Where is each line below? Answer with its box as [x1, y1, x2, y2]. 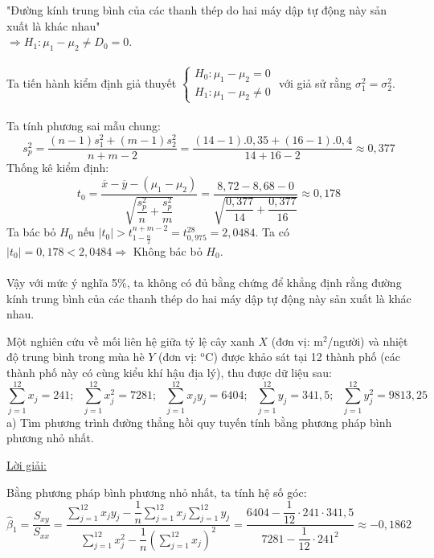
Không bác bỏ [133, 242, 203, 259]
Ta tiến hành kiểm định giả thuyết [6, 74, 177, 91]
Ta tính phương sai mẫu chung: [6, 117, 161, 134]
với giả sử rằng [278, 74, 352, 91]
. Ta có [255, 224, 289, 240]
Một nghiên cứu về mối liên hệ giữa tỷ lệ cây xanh [6, 332, 255, 349]
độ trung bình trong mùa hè [6, 348, 145, 365]
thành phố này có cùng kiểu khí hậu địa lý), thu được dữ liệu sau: [6, 364, 332, 381]
